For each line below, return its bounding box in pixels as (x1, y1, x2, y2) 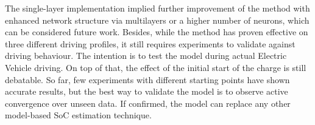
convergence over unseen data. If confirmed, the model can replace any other (5, 96, 291, 109)
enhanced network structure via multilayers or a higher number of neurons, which (5, 13, 310, 26)
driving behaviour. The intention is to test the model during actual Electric (5, 49, 287, 62)
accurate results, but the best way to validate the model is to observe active (5, 85, 288, 98)
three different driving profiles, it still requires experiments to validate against (5, 37, 296, 50)
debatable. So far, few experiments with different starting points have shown (5, 73, 290, 86)
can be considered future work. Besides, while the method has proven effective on (5, 25, 308, 38)
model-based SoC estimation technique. (5, 109, 152, 121)
